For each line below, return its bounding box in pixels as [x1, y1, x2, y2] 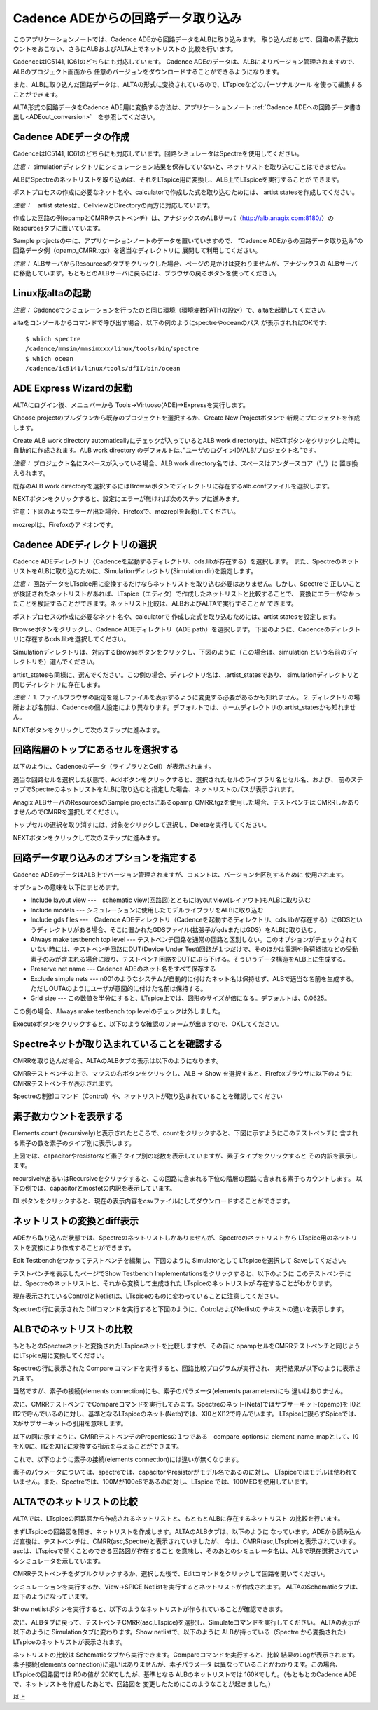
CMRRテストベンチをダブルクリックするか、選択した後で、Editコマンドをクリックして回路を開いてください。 [13, 1570, 329, 1578]
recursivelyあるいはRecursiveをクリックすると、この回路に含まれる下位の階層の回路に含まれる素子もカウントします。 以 [13, 1174, 363, 1182]
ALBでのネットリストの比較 [13, 1323, 133, 1335]
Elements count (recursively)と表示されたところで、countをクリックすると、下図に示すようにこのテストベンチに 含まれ [13, 1129, 358, 1137]
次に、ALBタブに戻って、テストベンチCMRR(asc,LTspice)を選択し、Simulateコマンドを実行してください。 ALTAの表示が [13, 1617, 360, 1626]
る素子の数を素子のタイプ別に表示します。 [13, 1139, 136, 1147]
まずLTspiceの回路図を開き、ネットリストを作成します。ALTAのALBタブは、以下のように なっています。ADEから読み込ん [13, 1527, 362, 1535]
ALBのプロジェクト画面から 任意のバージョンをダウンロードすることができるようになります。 [13, 67, 283, 76]
